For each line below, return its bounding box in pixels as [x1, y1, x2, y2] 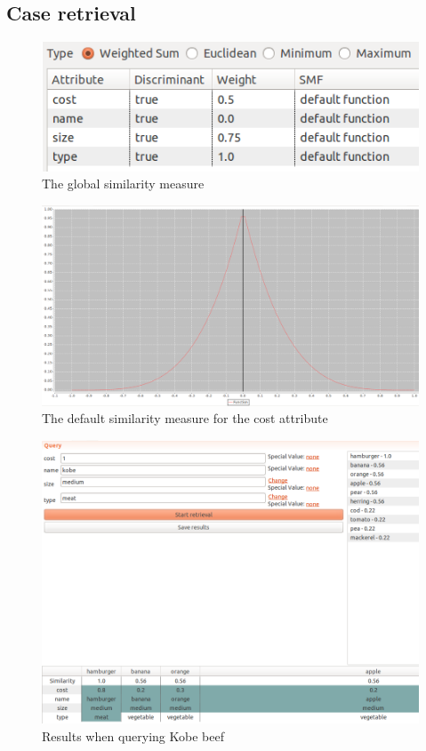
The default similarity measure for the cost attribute [42, 409, 328, 427]
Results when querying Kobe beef [42, 726, 224, 745]
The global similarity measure [42, 174, 205, 193]
